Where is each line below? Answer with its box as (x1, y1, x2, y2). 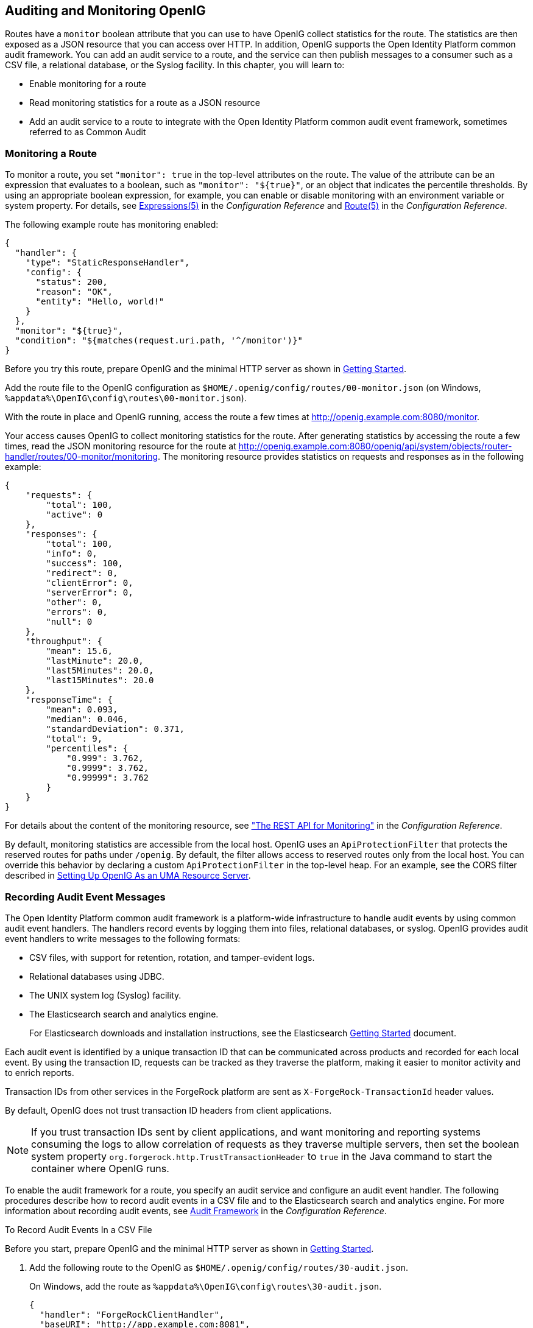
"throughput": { (25, 636, 103, 647)
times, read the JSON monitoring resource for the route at (5, 441, 236, 452)
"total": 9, (46, 734, 103, 744)
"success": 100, (46, 558, 123, 569)
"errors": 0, (46, 607, 108, 617)
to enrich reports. (5, 1067, 74, 1078)
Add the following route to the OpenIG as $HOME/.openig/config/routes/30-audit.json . (29, 1262, 409, 1273)
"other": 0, (46, 597, 103, 608)
